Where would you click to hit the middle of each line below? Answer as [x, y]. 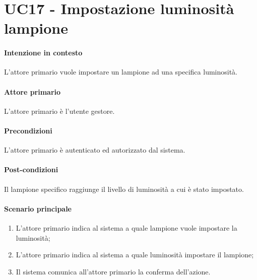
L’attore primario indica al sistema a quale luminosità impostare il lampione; [135, 255]
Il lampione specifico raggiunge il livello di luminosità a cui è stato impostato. [124, 189]
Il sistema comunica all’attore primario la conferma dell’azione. [113, 271]
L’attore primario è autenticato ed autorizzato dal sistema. [95, 150]
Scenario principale [38, 208]
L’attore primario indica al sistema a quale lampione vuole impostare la [126, 227]
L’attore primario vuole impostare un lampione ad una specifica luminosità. [121, 72]
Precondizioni [28, 130]
